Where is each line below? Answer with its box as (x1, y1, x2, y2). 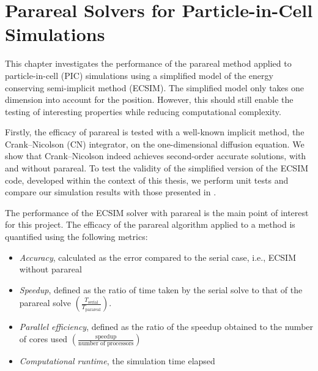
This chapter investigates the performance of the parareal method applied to (5, 57, 292, 70)
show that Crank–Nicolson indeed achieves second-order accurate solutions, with (5, 149, 306, 162)
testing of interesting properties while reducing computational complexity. (5, 105, 281, 118)
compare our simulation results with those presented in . (5, 185, 216, 198)
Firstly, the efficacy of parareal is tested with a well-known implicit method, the (5, 126, 305, 138)
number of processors (78, 340, 134, 347)
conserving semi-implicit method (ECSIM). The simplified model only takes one (5, 81, 304, 94)
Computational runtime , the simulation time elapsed (19, 354, 215, 367)
